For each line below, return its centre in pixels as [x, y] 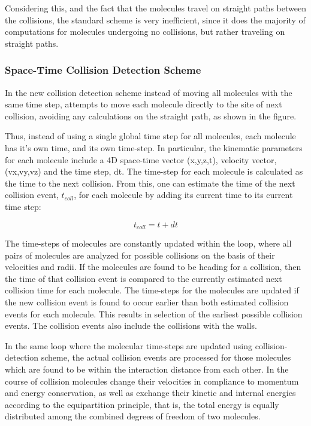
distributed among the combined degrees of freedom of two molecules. [133, 416]
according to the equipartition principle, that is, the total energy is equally [142, 404]
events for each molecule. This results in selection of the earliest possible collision [154, 313]
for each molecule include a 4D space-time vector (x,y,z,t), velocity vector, [141, 159]
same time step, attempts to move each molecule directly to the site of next [144, 104]
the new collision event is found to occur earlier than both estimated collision [147, 301]
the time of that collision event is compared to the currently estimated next [144, 278]
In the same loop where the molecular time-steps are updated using [129, 345]
